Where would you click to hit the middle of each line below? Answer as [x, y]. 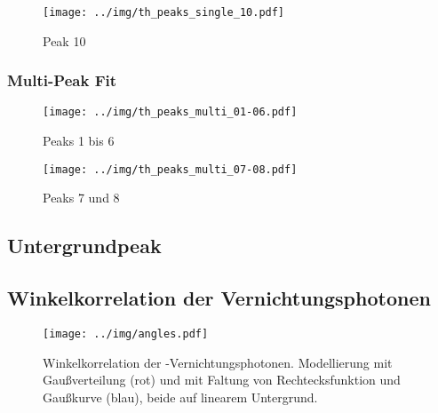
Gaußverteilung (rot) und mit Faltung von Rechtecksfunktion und [222, 380]
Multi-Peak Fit [62, 80]
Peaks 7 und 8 [81, 198]
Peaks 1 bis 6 [79, 141]
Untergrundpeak [84, 246]
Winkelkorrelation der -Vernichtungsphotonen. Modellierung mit [218, 362]
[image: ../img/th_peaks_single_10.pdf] [164, 12]
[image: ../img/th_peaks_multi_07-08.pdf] [170, 169]
